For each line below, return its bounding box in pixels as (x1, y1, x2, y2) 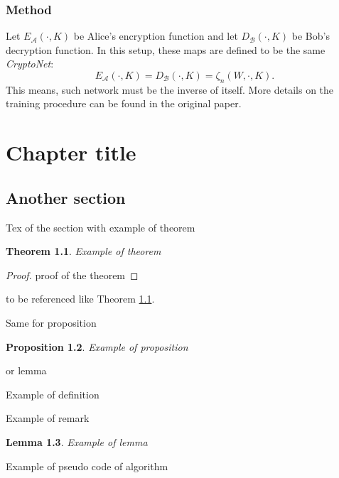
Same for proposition (6, 315, 97, 330)
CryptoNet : (6, 56, 54, 71)
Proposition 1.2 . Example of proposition (6, 339, 188, 354)
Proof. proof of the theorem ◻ (6, 267, 139, 282)
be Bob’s (291, 28, 330, 43)
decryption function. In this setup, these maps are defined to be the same (6, 42, 325, 57)
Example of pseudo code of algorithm (6, 458, 168, 473)
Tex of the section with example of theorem (6, 219, 195, 234)
